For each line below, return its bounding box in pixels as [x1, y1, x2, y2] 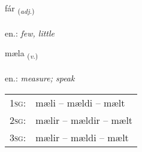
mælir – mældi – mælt [35, 130, 129, 144]
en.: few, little [5, 26, 55, 39]
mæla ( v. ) [5, 47, 38, 61]
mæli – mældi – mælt [35, 95, 125, 110]
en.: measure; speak [5, 72, 75, 84]
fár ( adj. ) [5, 2, 35, 16]
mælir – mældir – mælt [35, 113, 133, 127]
